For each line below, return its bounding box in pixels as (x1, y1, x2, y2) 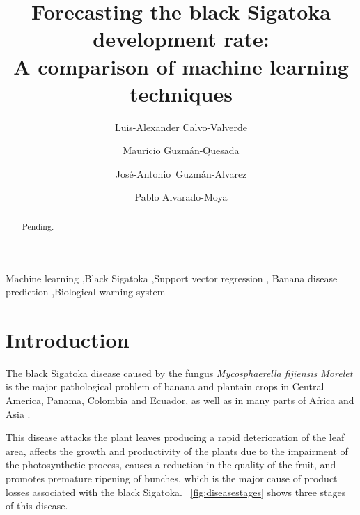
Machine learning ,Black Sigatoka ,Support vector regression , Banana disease (6, 270, 338, 285)
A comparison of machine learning (13, 52, 349, 80)
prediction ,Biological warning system (6, 284, 166, 299)
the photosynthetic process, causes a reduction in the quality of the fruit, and (6, 457, 336, 472)
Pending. (22, 220, 54, 232)
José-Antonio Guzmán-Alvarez (115, 166, 247, 180)
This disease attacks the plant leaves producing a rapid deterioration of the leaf (6, 430, 345, 445)
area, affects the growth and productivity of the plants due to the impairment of (6, 443, 348, 458)
